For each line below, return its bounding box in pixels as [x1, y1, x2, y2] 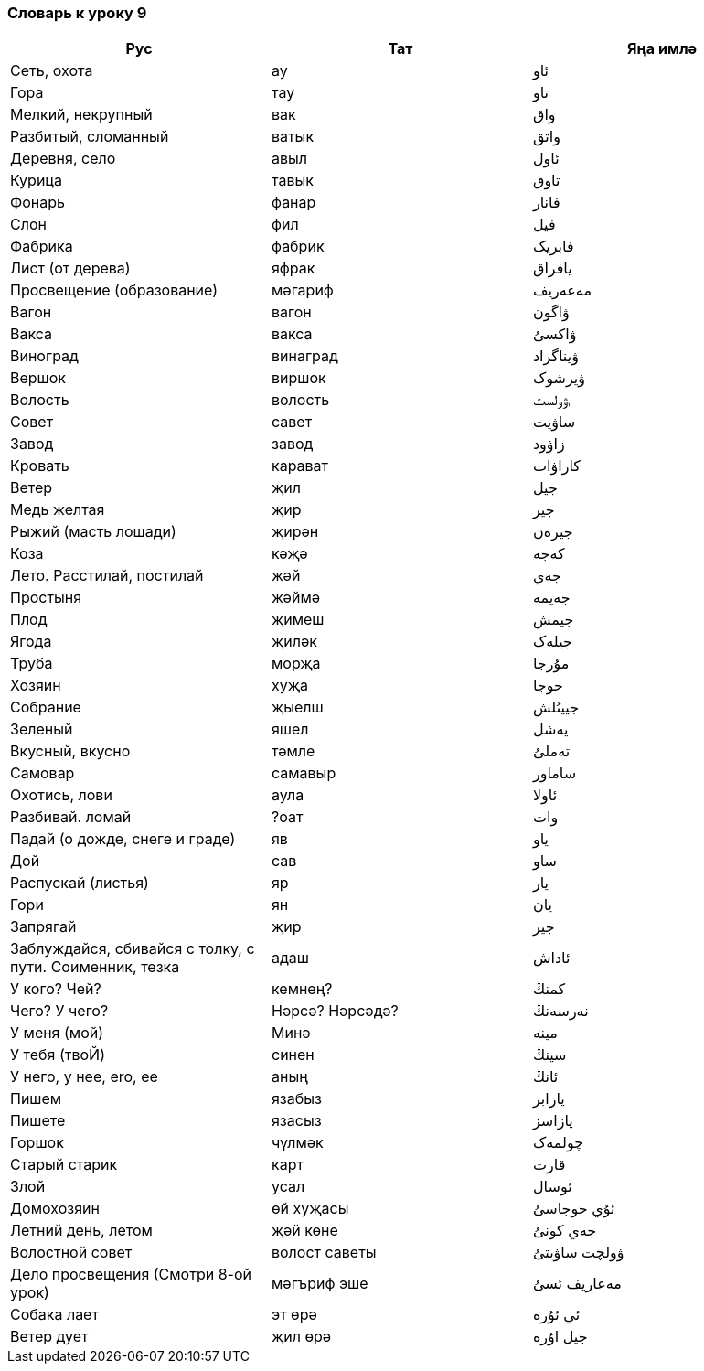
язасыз [271, 1111, 322, 1130]
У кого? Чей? [10, 980, 101, 999]
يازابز [532, 1089, 565, 1109]
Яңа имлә [626, 39, 698, 59]
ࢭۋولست [532, 391, 571, 410]
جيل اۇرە [532, 1327, 588, 1346]
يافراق [532, 259, 572, 278]
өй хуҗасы [271, 1199, 349, 1218]
